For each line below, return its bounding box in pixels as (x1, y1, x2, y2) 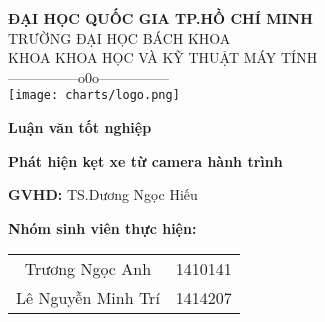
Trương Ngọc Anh (24, 257, 152, 281)
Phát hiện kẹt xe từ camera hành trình (8, 150, 283, 171)
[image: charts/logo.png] (8, 88, 180, 103)
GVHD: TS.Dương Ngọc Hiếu (8, 184, 198, 205)
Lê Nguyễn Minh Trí (16, 286, 160, 310)
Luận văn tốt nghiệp (8, 117, 152, 138)
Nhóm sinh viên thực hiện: (8, 217, 197, 238)
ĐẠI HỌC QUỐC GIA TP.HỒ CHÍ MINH (8, 8, 313, 28)
